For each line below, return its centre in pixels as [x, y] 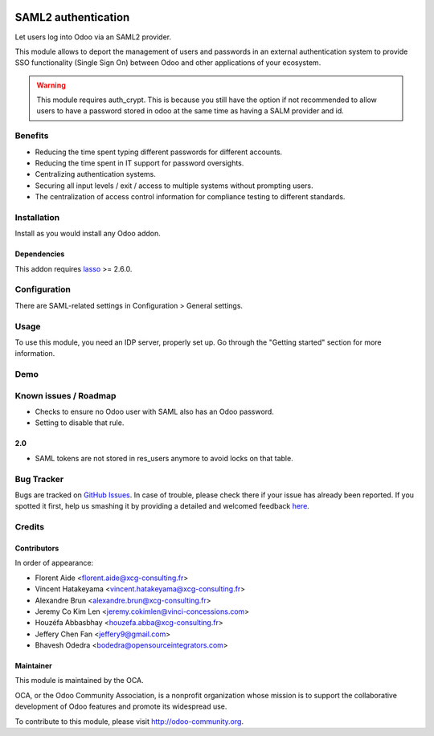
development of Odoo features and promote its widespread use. [121, 706]
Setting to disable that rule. [80, 423]
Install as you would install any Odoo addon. [88, 234]
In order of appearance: [54, 563]
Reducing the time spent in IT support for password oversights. [139, 163]
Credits [29, 527]
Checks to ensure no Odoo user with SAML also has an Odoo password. [155, 412]
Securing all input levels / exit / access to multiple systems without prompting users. [174, 186]
